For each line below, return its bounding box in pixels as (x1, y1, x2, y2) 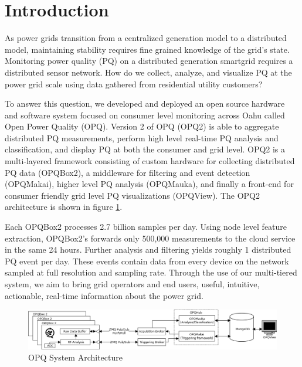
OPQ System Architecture (28, 351, 123, 363)
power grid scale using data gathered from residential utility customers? (5, 77, 263, 90)
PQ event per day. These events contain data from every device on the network (5, 254, 289, 267)
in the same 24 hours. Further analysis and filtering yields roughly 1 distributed (5, 243, 291, 256)
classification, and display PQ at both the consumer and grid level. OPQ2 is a (5, 143, 286, 155)
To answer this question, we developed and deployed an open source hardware (5, 97, 285, 110)
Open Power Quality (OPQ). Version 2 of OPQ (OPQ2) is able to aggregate (5, 120, 279, 132)
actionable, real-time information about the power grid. (5, 289, 203, 301)
